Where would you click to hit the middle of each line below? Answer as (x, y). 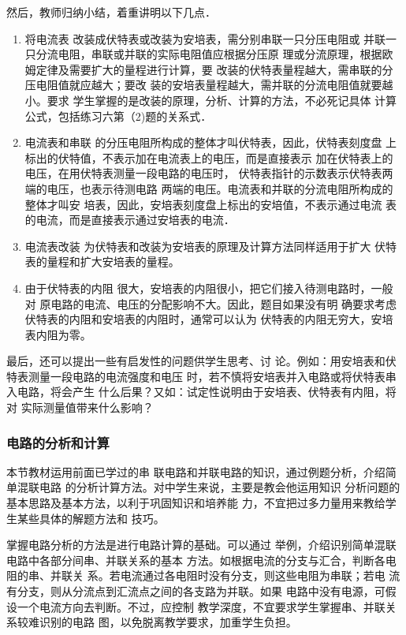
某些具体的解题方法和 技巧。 (91, 518)
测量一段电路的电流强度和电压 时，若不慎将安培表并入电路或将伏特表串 (212, 376)
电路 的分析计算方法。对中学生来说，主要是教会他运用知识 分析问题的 (220, 487)
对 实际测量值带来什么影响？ (80, 407)
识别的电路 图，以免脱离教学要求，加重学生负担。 (168, 622)
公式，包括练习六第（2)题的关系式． (118, 116)
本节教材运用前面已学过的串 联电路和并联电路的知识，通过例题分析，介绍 (196, 471)
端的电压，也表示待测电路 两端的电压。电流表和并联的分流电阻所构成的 (209, 188)
